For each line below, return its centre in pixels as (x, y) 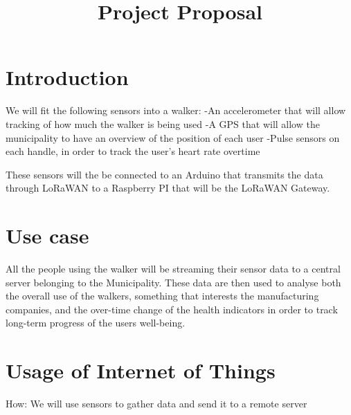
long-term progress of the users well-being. (96, 323)
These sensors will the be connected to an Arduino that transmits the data (164, 174)
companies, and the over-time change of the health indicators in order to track (172, 309)
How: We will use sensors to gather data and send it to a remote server (156, 404)
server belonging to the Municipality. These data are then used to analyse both (173, 282)
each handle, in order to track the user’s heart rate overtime (133, 151)
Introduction (67, 77)
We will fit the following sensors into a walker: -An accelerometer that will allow (176, 110)
